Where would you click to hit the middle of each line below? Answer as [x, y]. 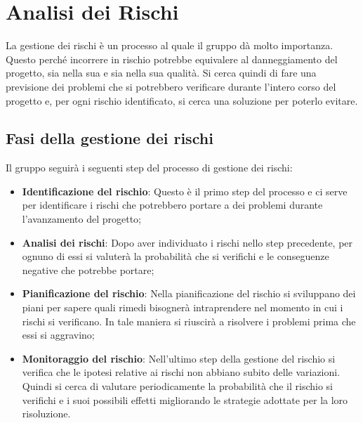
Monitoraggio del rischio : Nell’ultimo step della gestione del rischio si [179, 358]
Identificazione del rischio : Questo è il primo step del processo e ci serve [185, 191]
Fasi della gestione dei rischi [110, 138]
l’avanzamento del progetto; [82, 219]
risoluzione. [46, 414]
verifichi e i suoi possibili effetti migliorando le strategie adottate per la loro [185, 399]
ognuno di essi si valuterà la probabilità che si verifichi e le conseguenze [176, 256]
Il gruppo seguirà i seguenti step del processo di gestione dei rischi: [149, 168]
